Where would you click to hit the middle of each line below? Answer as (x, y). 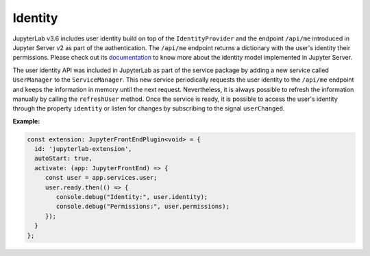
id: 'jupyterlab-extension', (84, 149)
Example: (26, 121)
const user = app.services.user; (101, 178)
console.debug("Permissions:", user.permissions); (143, 207)
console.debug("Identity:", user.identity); (132, 197)
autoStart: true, (63, 159)
